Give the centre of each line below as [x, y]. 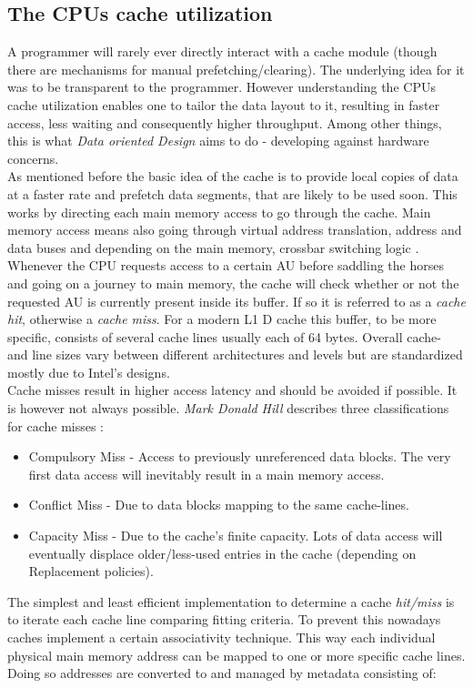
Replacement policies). [91, 571]
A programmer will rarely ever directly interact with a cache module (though [222, 51]
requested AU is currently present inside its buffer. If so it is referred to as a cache [236, 301]
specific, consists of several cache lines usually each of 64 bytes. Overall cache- [224, 336]
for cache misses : [56, 425]
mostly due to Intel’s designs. [89, 372]
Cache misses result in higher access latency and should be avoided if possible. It [232, 390]
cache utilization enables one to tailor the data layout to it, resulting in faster [224, 104]
